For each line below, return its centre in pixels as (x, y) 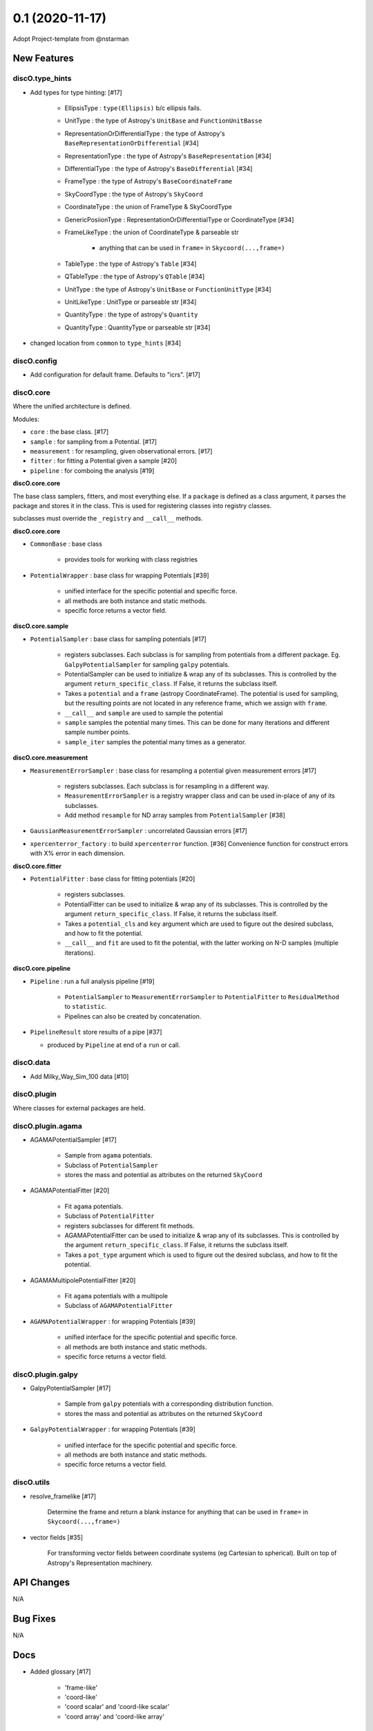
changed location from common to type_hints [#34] (106, 343)
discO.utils (31, 1482)
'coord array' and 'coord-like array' (115, 1716)
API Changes (41, 1582)
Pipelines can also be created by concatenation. (133, 1016)
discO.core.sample (41, 626)
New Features (43, 59)
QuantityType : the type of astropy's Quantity (131, 314)
